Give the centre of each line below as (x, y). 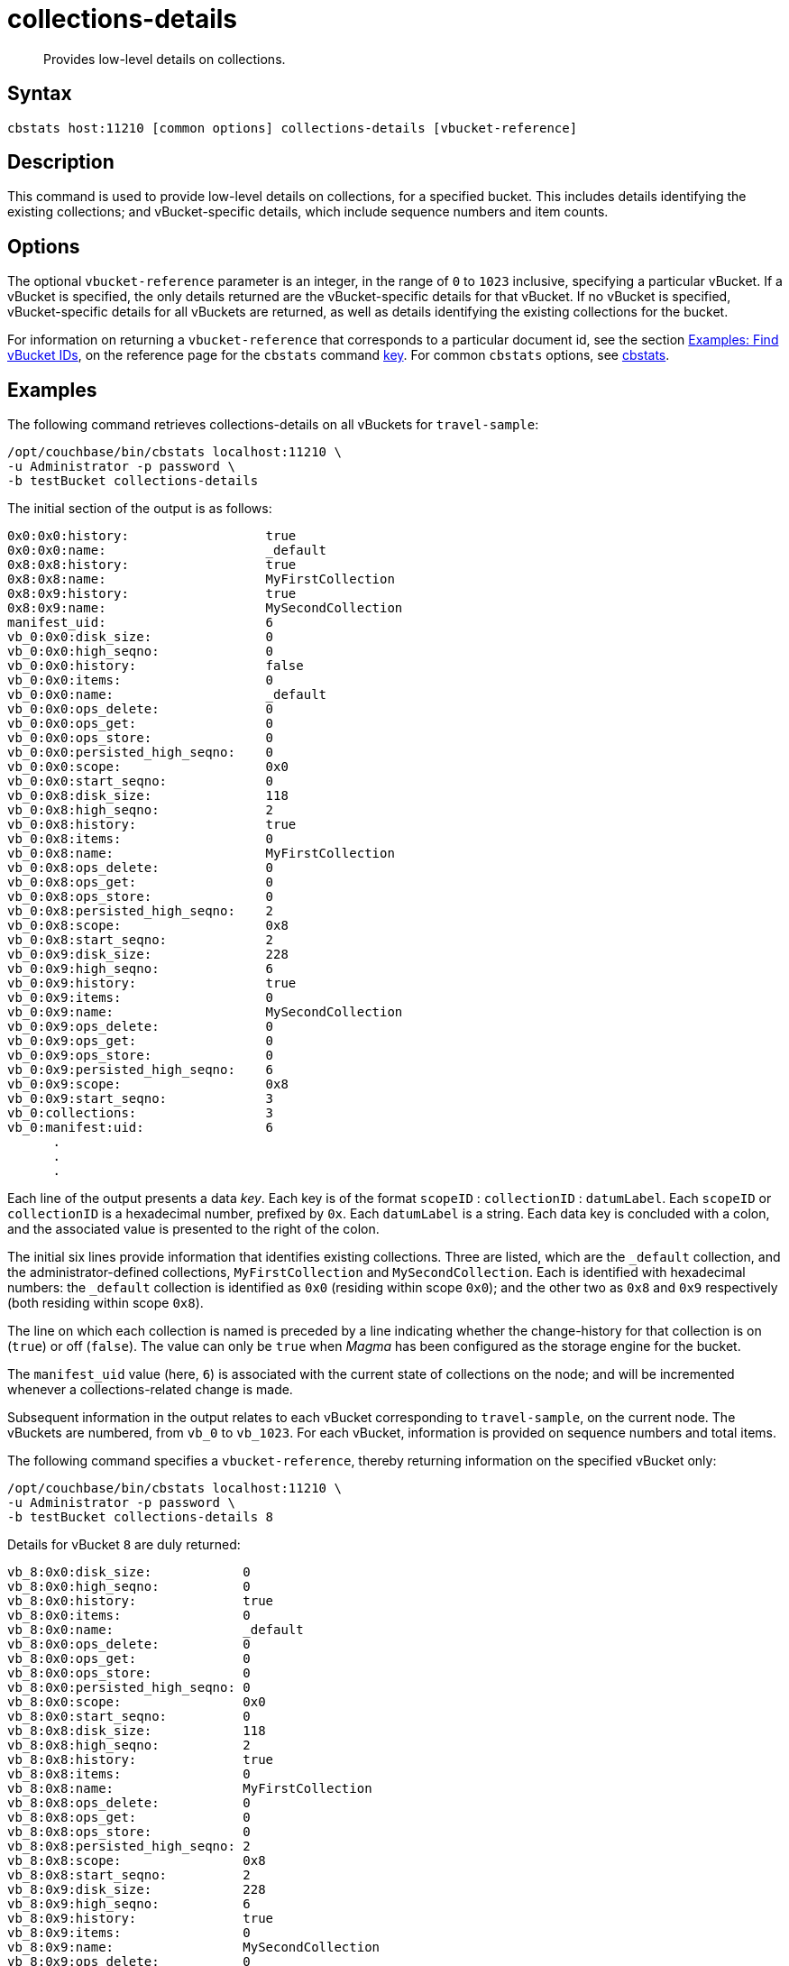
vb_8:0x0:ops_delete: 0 (129, 1644)
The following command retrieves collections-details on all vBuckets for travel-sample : (273, 425)
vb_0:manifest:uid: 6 (141, 1128)
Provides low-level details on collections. (165, 59)
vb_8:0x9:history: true (141, 1919)
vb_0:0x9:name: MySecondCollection (205, 1012)
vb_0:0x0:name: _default (167, 695)
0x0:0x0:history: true (152, 536)
